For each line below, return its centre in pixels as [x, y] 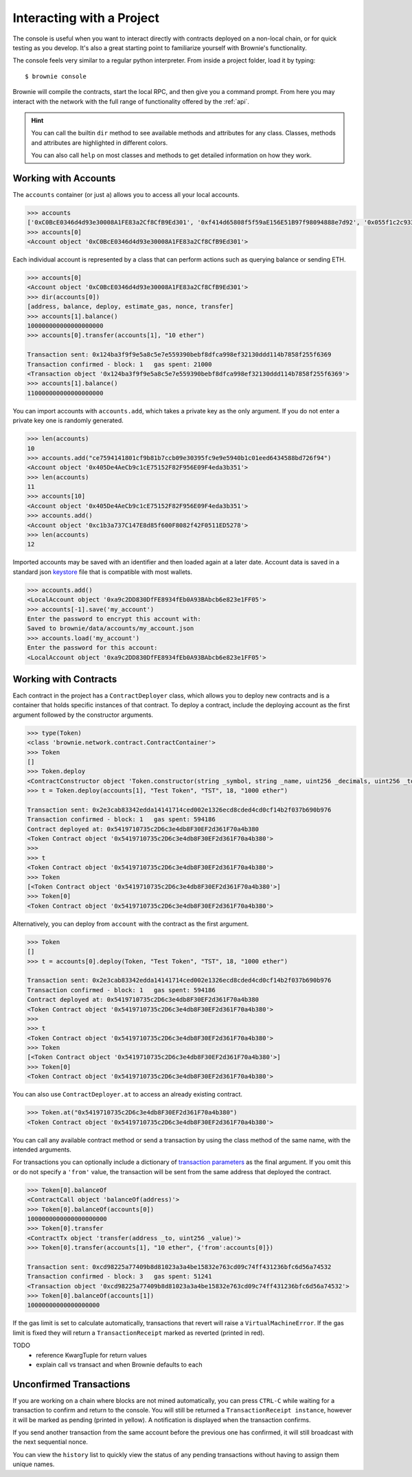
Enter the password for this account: [92, 648]
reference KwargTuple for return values [91, 1355]
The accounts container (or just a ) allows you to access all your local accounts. [126, 194]
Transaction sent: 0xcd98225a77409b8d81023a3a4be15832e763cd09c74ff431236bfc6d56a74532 [179, 1267]
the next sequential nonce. [50, 1442]
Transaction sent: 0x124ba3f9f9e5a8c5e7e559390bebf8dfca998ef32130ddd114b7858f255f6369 [179, 355]
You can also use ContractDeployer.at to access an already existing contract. [128, 1095]
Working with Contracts [65, 679]
